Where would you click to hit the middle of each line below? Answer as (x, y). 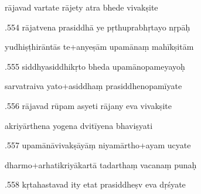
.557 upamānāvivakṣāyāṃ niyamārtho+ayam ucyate (98, 145)
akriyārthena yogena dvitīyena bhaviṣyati (79, 125)
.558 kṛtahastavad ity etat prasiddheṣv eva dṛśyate (95, 184)
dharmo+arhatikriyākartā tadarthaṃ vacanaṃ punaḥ (101, 164)
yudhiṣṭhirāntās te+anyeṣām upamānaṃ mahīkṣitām (99, 47)
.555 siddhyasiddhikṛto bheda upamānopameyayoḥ (95, 66)
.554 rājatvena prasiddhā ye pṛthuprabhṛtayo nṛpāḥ (98, 27)
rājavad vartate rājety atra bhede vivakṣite (81, 7)
